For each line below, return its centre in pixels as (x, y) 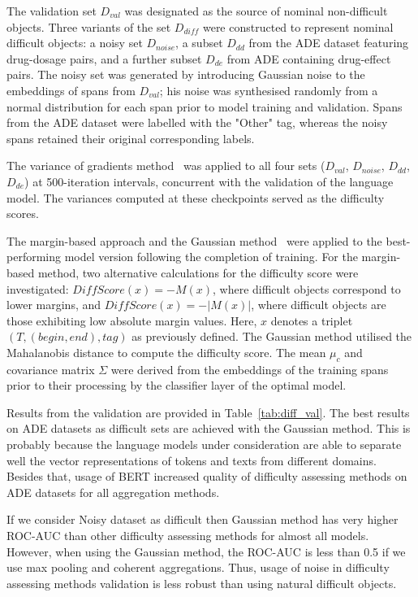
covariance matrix (51, 369)
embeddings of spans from (71, 90)
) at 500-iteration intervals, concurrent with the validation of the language (209, 181)
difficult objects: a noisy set (75, 43)
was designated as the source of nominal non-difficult (256, 11)
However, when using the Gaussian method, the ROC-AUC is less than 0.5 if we (206, 551)
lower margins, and (54, 305)
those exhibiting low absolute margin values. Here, (132, 320)
